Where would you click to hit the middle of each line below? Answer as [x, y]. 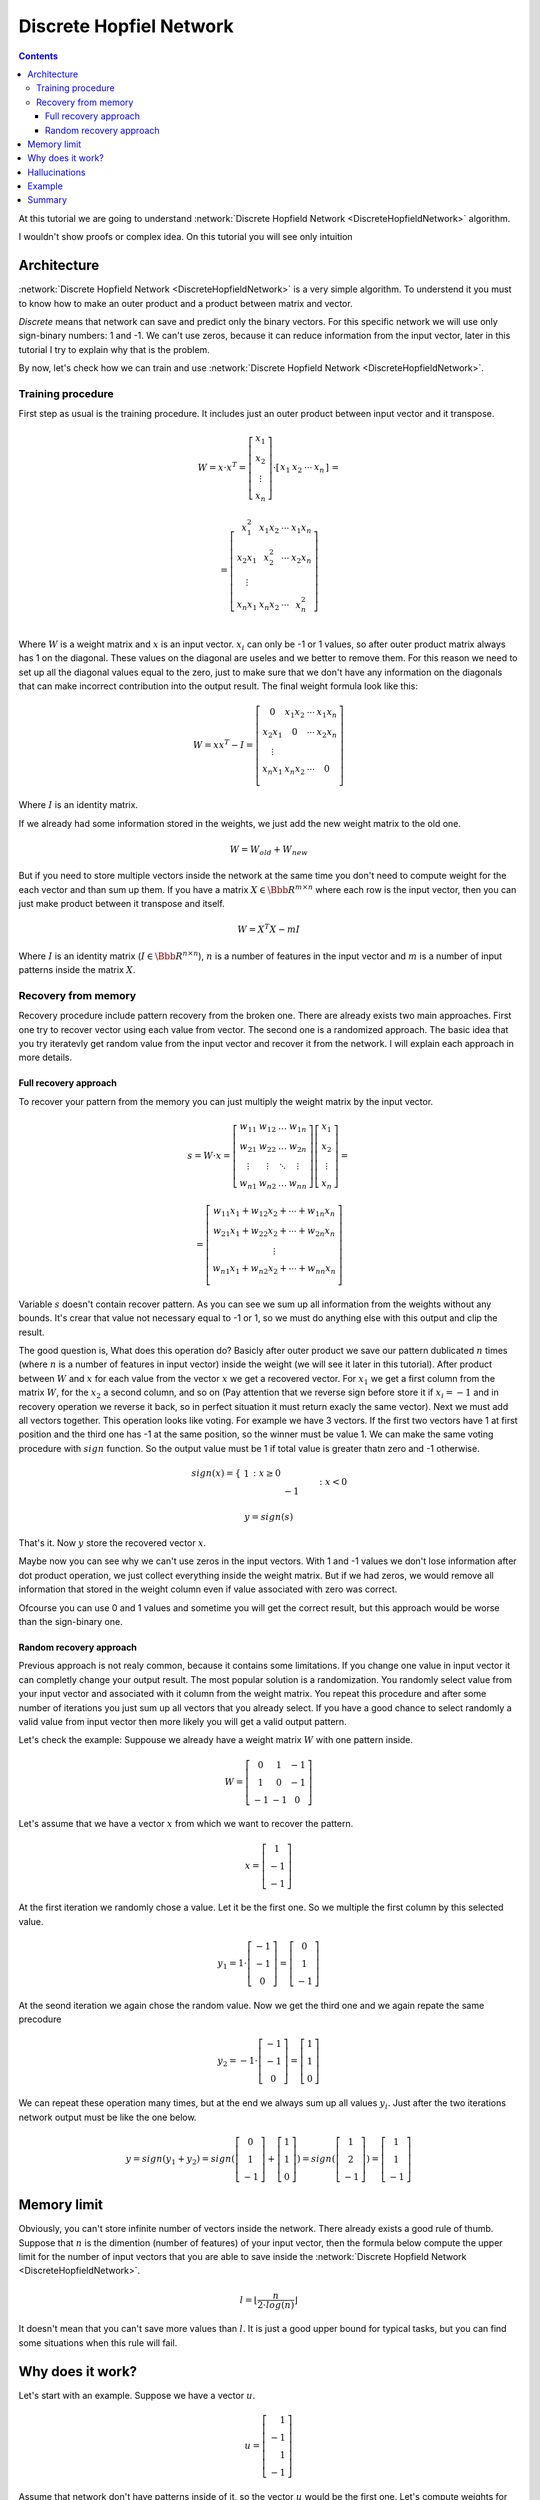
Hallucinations [56, 172]
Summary [47, 200]
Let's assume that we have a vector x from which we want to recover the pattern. [186, 1824]
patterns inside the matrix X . [77, 970]
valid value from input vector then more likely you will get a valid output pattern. [182, 1721]
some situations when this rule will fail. [98, 2342]
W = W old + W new [269, 850]
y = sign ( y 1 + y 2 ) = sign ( [180, 2160]
